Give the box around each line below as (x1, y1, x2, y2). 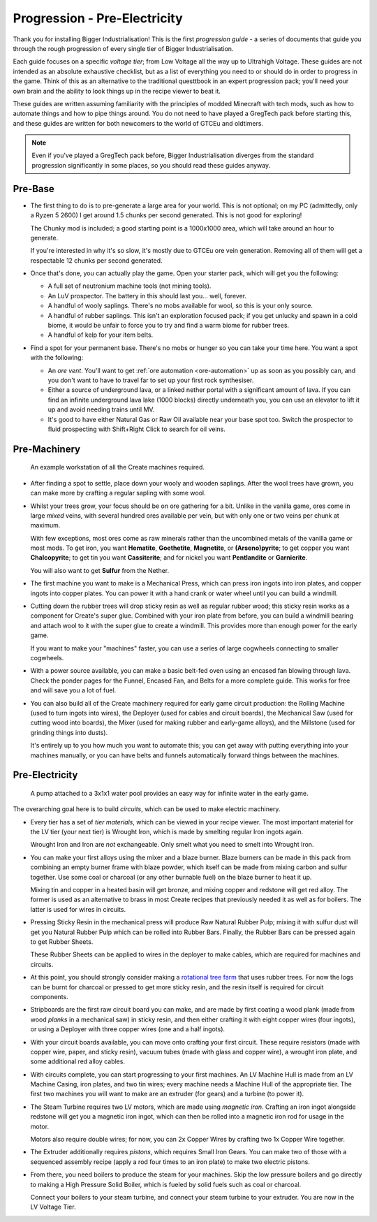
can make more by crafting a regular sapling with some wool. (30, 489, 206, 497)
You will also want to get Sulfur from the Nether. (30, 566, 170, 574)
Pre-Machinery (13, 443, 80, 455)
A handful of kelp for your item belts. (47, 330, 154, 339)
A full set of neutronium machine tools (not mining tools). (47, 282, 212, 290)
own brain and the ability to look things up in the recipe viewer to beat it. (13, 87, 221, 95)
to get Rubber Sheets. (30, 938, 94, 946)
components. (30, 992, 69, 1001)
